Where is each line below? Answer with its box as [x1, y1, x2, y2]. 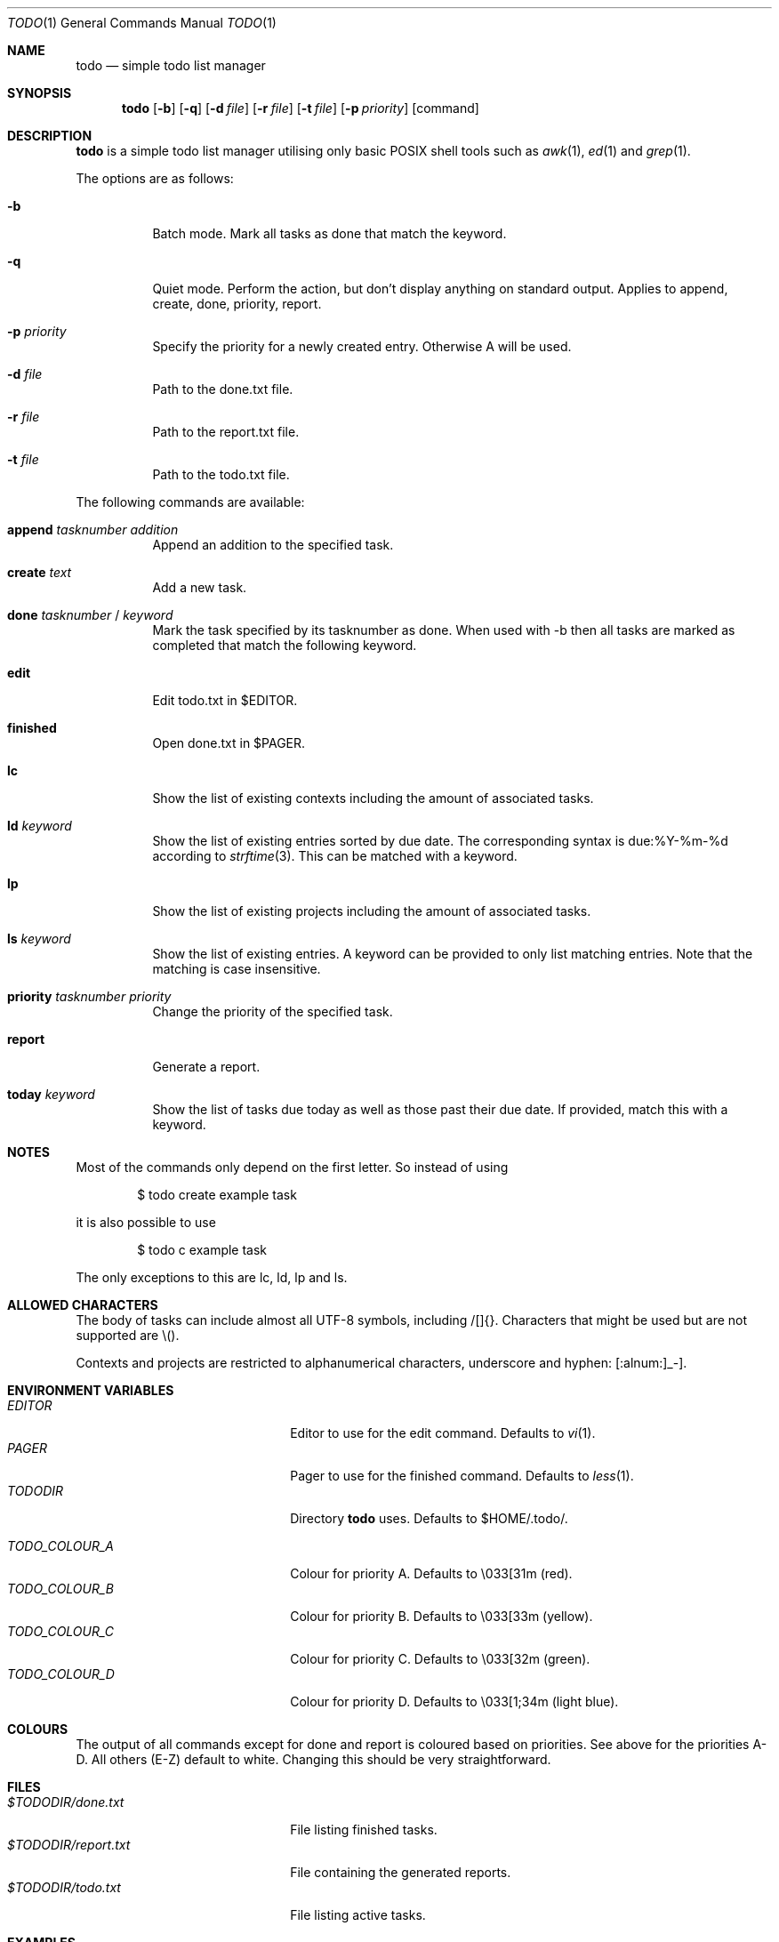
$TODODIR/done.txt [7, 1794, 124, 1810]
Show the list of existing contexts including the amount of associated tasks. [152, 790, 594, 806]
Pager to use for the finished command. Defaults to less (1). [290, 1468, 634, 1483]
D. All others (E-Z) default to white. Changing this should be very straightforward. [76, 1752, 551, 1767]
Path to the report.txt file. [152, 424, 300, 439]
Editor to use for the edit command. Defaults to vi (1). [290, 1425, 596, 1440]
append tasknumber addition [7, 522, 179, 537]
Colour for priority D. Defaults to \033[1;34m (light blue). [290, 1694, 619, 1709]
